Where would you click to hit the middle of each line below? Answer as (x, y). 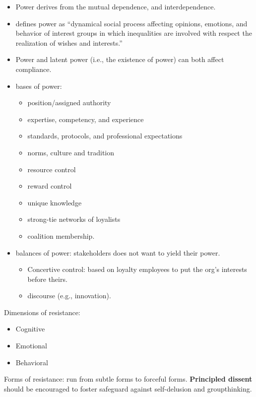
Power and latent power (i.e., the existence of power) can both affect (120, 59)
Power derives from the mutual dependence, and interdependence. (116, 6)
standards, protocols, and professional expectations (105, 136)
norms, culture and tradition (71, 152)
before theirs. (47, 279)
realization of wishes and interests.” (69, 42)
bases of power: (39, 86)
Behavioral (32, 362)
